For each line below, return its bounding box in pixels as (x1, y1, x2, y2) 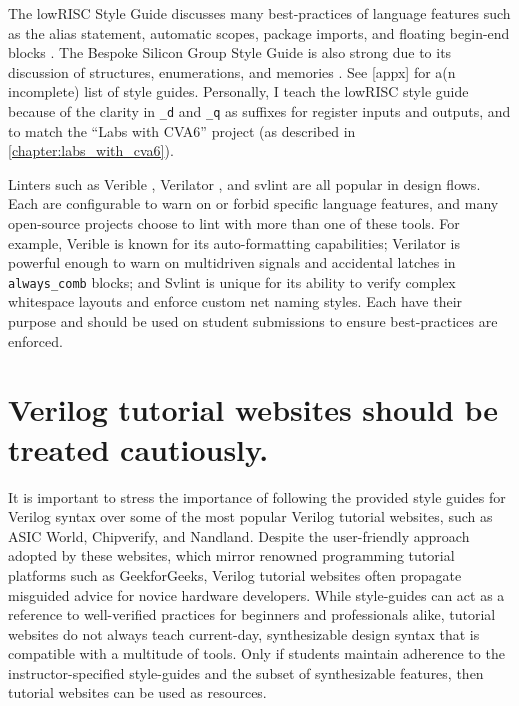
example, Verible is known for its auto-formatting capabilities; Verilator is (8, 232, 461, 253)
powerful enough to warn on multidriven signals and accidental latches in (8, 252, 456, 273)
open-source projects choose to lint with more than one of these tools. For (8, 213, 460, 233)
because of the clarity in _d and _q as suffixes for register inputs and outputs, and (8, 100, 511, 121)
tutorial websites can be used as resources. (8, 682, 267, 703)
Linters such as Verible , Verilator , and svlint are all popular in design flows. (8, 173, 481, 194)
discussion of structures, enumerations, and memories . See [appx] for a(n (8, 61, 456, 82)
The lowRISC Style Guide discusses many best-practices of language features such (8, 3, 511, 23)
